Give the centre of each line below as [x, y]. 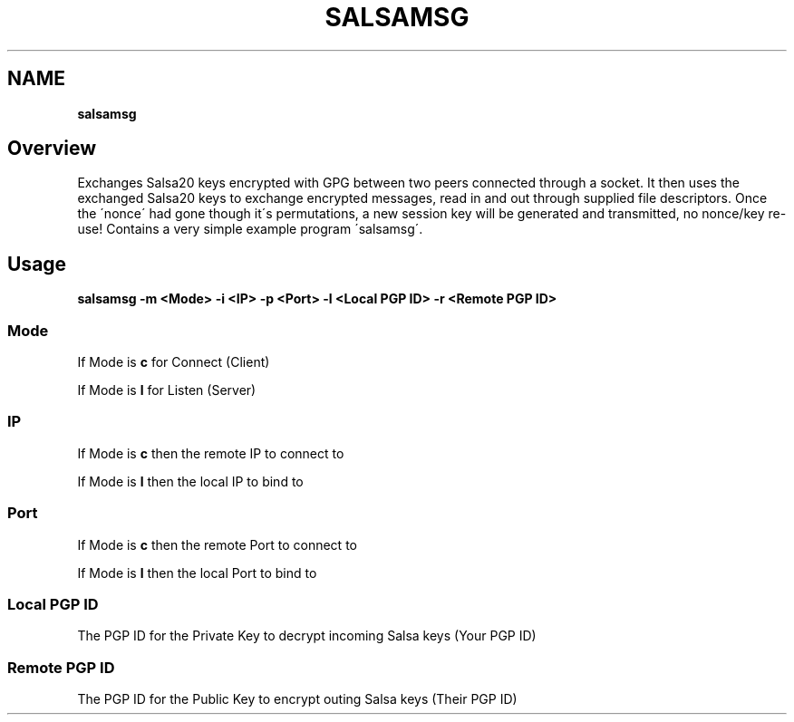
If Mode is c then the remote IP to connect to [211, 453]
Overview [52, 149]
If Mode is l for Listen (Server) [167, 390]
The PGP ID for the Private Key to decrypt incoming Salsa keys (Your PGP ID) [307, 636]
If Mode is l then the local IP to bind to [190, 481]
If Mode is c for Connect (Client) [174, 362]
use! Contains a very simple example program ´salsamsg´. [250, 229]
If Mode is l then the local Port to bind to [197, 573]
